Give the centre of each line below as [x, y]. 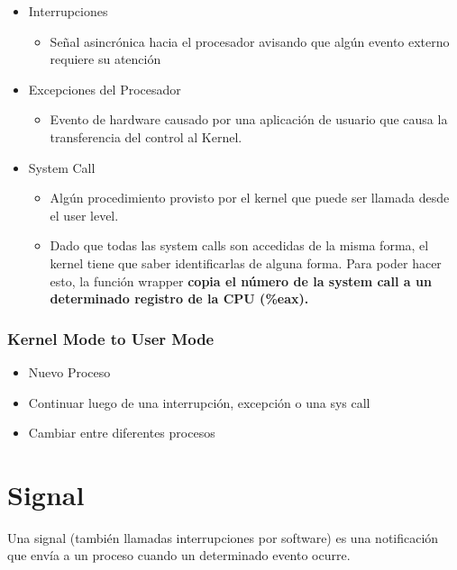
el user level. [84, 215]
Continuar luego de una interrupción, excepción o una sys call [199, 402]
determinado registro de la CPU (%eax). [179, 299]
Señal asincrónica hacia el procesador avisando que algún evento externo [250, 41]
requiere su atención [105, 59]
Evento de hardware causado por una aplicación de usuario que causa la [249, 119]
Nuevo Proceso [69, 371]
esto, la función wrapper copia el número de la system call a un [241, 280]
